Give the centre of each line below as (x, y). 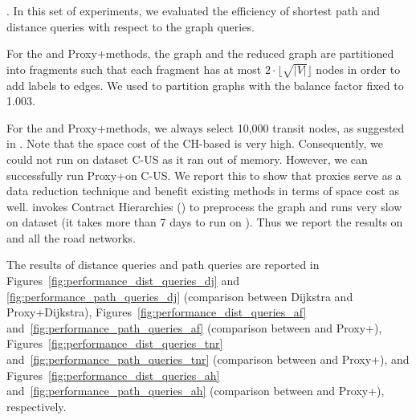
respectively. (37, 406)
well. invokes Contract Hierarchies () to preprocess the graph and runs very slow (204, 206)
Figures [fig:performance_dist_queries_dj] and (123, 281)
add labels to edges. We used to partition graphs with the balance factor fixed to (205, 85)
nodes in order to (358, 69)
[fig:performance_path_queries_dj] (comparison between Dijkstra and (180, 296)
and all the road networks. (71, 237)
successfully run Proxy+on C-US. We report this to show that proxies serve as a (204, 175)
